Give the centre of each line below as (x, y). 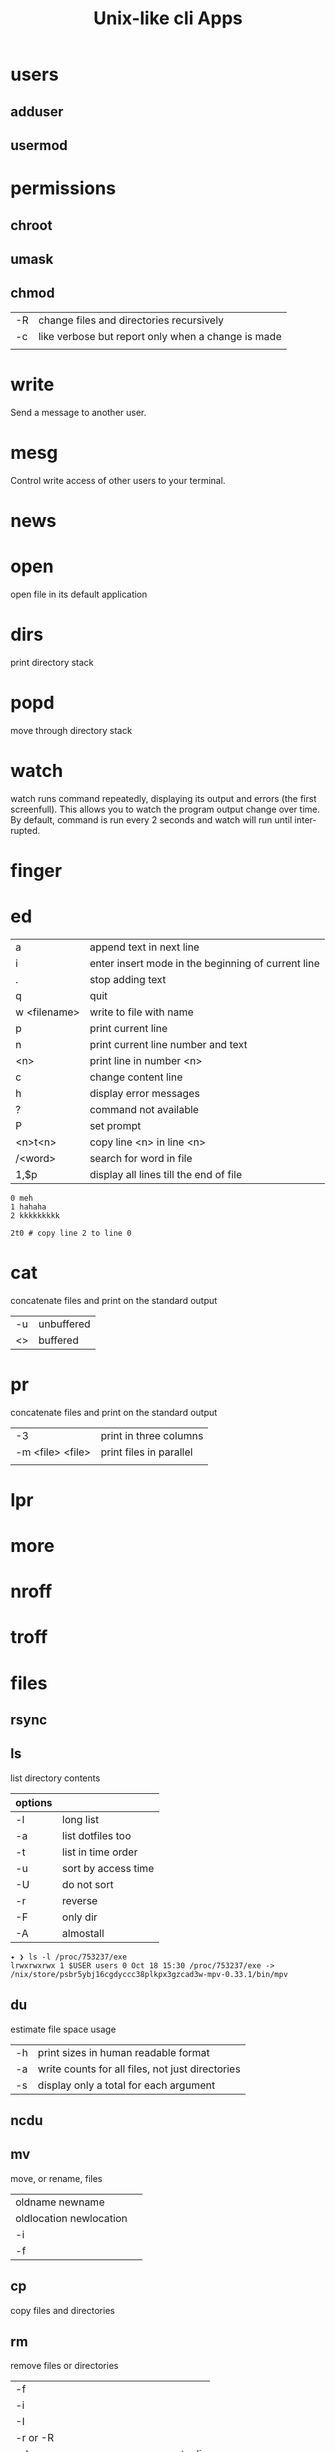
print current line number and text (168, 1044)
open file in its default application (79, 594)
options (34, 1802)
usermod (39, 145)
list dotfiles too (96, 1835)
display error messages (144, 1093)
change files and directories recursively (131, 320)
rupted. (25, 830)
